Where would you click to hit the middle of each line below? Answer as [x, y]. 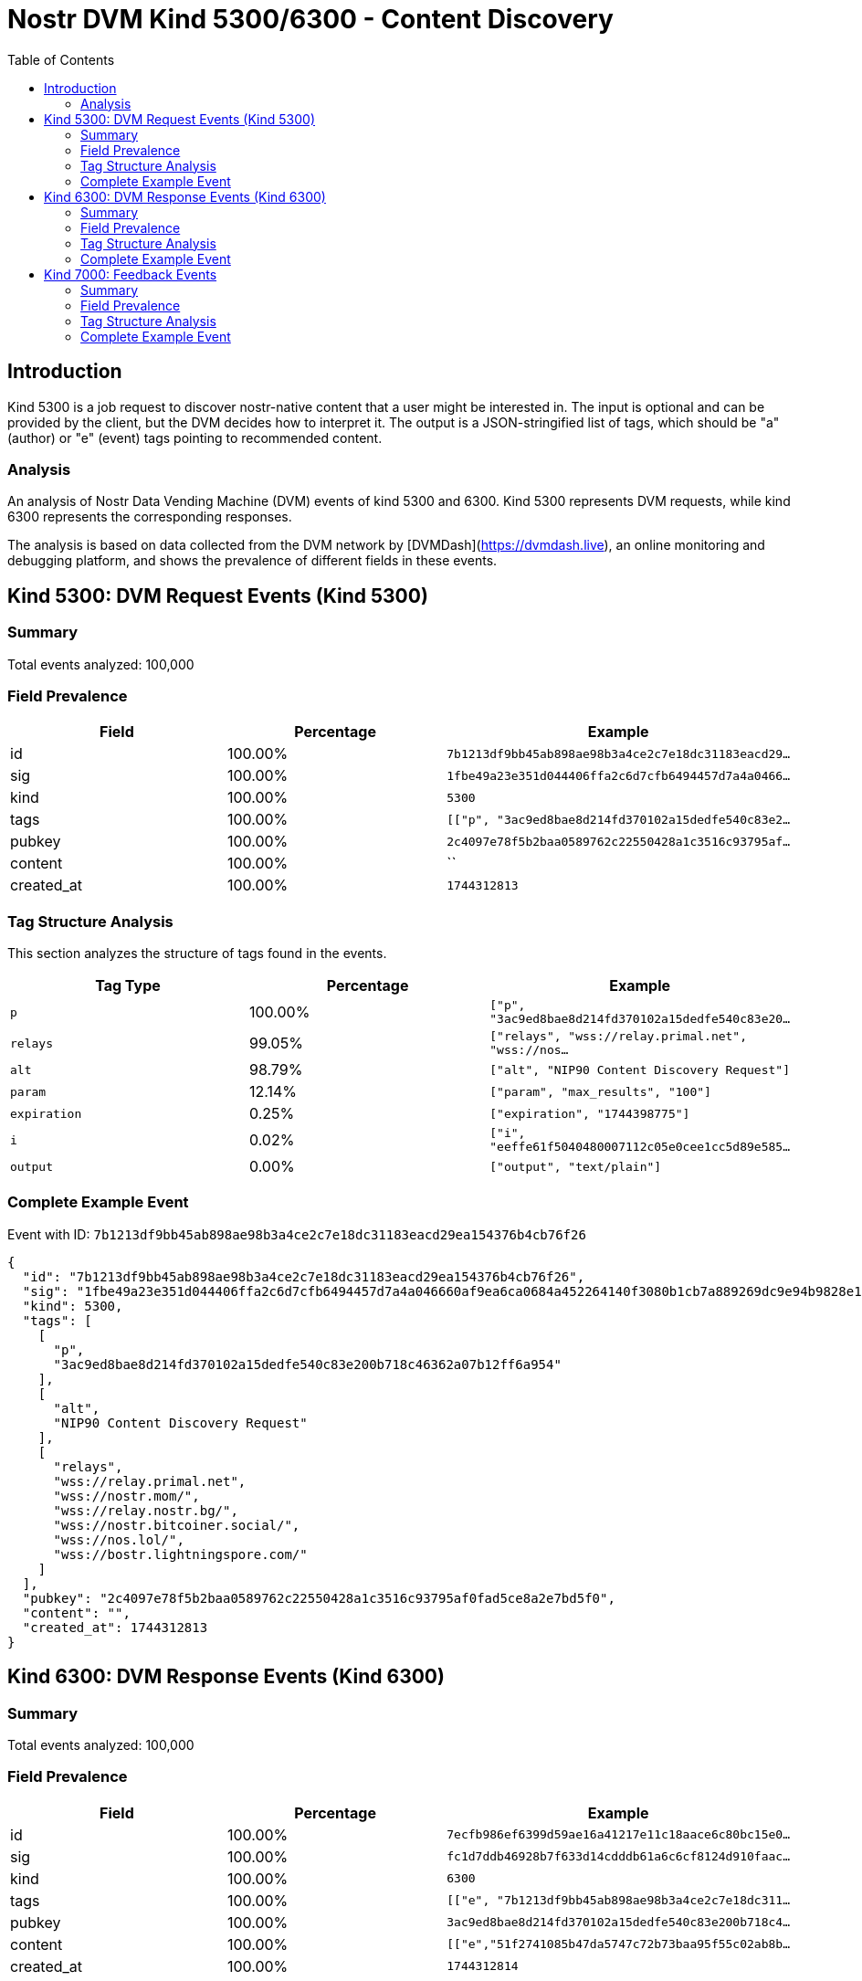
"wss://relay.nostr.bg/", [146, 1510]
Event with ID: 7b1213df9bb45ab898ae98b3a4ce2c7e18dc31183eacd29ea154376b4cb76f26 [297, 1234]
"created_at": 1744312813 [115, 1627]
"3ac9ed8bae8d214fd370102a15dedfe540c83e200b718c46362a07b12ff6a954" [307, 1364]
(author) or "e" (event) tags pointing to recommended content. [195, 437]
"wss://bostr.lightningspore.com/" [180, 1554]
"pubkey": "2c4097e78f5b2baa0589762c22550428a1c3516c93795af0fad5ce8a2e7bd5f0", [319, 1598]
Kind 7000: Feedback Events [131, 274]
